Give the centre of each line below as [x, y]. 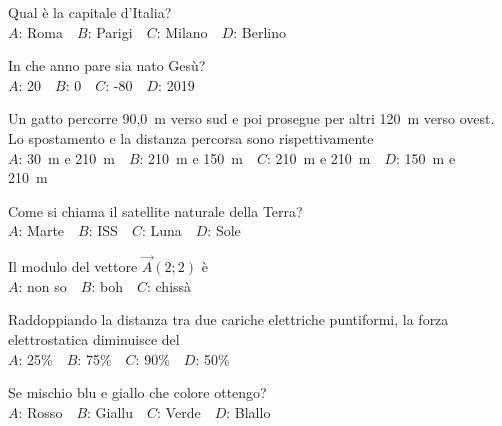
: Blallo [248, 411]
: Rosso [40, 411]
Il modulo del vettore [73, 266]
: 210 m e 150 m [191, 157]
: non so [42, 285]
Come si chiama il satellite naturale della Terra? [155, 210]
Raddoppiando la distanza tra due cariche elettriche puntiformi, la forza [228, 319]
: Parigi [110, 31]
